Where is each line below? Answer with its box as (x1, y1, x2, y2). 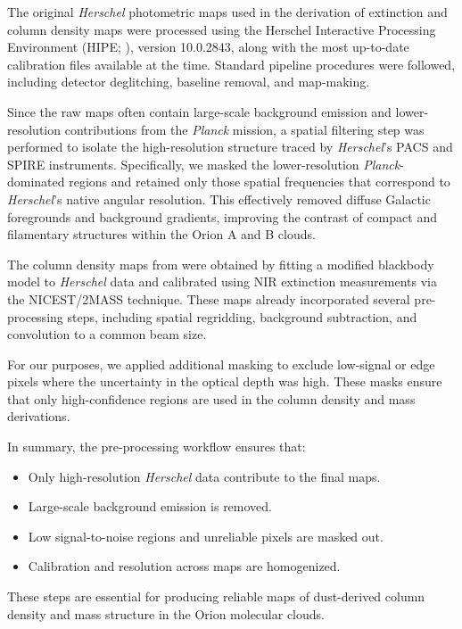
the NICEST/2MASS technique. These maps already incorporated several (7, 289, 410, 308)
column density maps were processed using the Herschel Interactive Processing (7, 20, 436, 38)
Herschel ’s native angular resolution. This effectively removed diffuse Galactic (7, 189, 431, 208)
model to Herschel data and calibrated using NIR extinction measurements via (7, 272, 437, 291)
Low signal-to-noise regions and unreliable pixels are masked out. (28, 526, 384, 545)
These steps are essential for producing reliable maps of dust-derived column (7, 587, 425, 606)
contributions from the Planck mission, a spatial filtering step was (64, 120, 425, 138)
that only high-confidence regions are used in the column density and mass (7, 389, 416, 408)
